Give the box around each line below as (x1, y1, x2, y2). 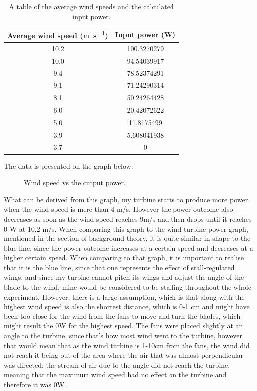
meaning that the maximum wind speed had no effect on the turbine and (4, 369, 227, 380)
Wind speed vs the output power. (24, 177, 126, 188)
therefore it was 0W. (4, 379, 66, 389)
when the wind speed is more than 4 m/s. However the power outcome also (4, 204, 233, 214)
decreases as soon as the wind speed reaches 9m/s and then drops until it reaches (4, 213, 252, 224)
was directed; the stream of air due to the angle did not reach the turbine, (4, 359, 230, 370)
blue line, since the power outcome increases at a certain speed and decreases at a (4, 242, 253, 253)
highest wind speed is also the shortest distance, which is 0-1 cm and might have (4, 301, 250, 312)
